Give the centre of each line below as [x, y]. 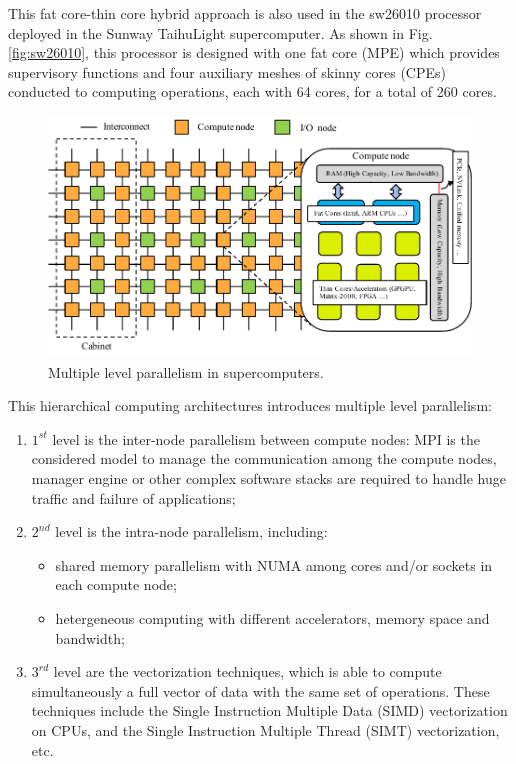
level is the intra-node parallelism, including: [191, 531]
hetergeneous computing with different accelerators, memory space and [272, 617]
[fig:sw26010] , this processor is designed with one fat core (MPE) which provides [254, 52]
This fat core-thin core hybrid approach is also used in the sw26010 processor [245, 13]
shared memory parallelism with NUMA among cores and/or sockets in [274, 564]
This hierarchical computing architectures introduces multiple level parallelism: [250, 405]
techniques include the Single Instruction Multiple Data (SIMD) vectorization [269, 710]
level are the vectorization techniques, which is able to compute [247, 671]
